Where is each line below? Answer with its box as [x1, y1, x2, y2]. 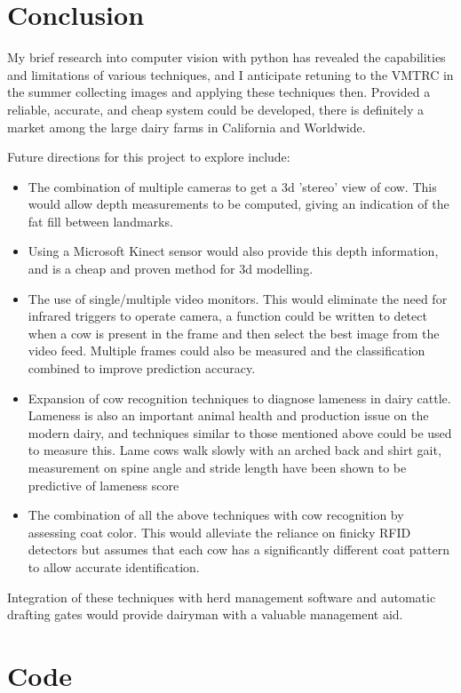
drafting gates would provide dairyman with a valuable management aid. [7, 605, 403, 624]
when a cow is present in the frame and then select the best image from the [28, 323, 440, 342]
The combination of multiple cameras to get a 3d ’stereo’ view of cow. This [28, 177, 437, 195]
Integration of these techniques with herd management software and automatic [7, 587, 436, 606]
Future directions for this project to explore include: [7, 147, 290, 166]
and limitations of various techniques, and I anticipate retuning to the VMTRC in [7, 65, 454, 84]
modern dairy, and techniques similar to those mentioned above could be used [28, 423, 452, 442]
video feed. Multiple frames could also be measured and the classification [28, 341, 425, 360]
